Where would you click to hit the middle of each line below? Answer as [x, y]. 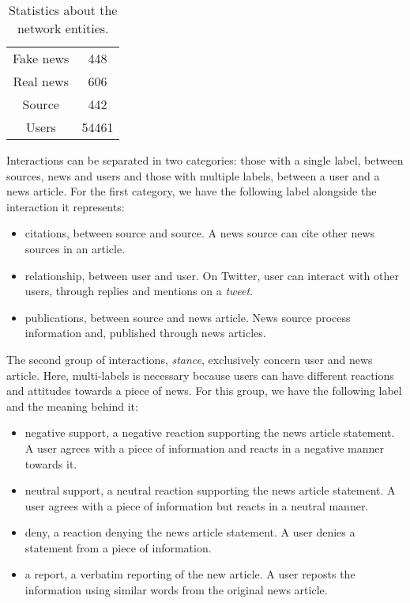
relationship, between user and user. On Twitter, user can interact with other [212, 275]
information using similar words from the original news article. [176, 590]
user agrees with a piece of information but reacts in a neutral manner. [197, 505]
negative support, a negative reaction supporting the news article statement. [210, 432]
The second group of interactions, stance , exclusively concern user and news [190, 359]
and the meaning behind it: [72, 406]
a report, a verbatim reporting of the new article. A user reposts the [190, 574]
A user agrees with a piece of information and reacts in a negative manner [205, 448]
